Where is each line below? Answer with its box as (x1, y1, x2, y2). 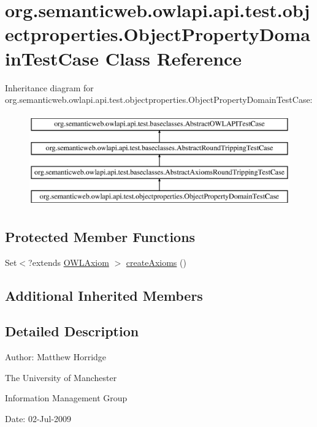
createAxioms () (126, 255, 186, 268)
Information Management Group (5, 391, 128, 404)
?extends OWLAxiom (28, 255, 109, 268)
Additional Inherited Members (5, 285, 203, 304)
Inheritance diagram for (5, 81, 94, 94)
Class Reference (105, 45, 242, 70)
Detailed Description (5, 322, 139, 341)
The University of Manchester (5, 371, 117, 384)
